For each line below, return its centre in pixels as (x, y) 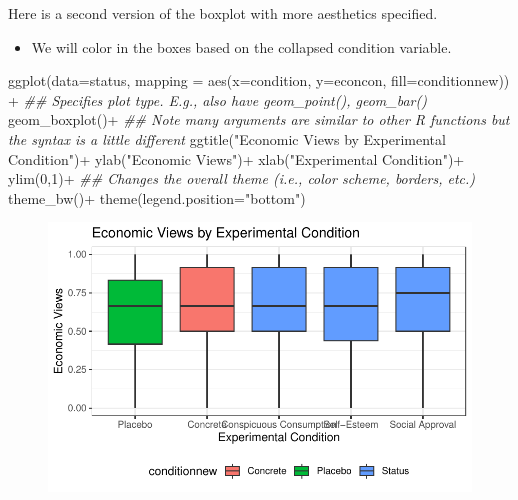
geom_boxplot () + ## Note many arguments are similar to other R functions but (259, 119)
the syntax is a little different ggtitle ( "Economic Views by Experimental (227, 138)
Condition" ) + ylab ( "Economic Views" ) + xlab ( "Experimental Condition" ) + (236, 158)
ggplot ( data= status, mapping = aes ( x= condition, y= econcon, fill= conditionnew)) (259, 80)
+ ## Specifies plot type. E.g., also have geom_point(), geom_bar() (217, 99)
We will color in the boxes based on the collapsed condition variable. (241, 46)
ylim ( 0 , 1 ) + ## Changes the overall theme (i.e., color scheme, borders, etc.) (242, 178)
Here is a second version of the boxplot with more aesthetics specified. (223, 13)
